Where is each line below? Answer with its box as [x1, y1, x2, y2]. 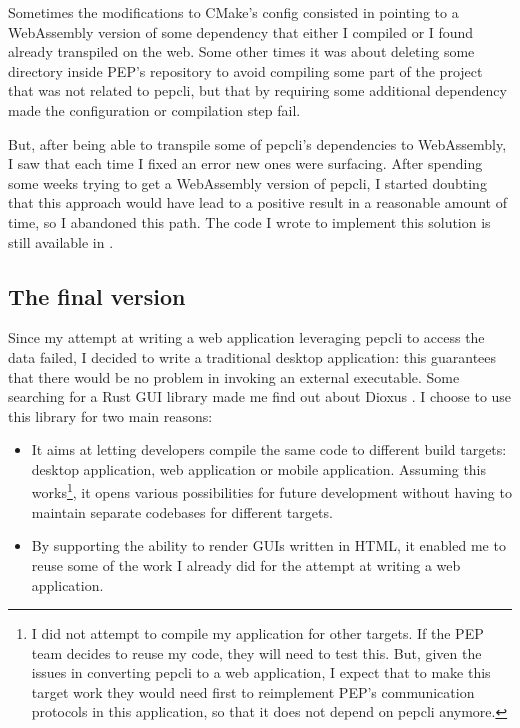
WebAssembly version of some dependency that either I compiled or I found [8, 21, 474, 42]
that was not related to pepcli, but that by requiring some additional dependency [8, 80, 507, 101]
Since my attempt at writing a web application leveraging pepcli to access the [8, 327, 485, 348]
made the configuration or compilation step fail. [8, 99, 301, 120]
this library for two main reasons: [8, 405, 213, 426]
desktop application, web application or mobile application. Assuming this [31, 458, 487, 479]
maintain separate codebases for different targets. [31, 501, 333, 522]
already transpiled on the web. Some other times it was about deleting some [8, 41, 475, 62]
